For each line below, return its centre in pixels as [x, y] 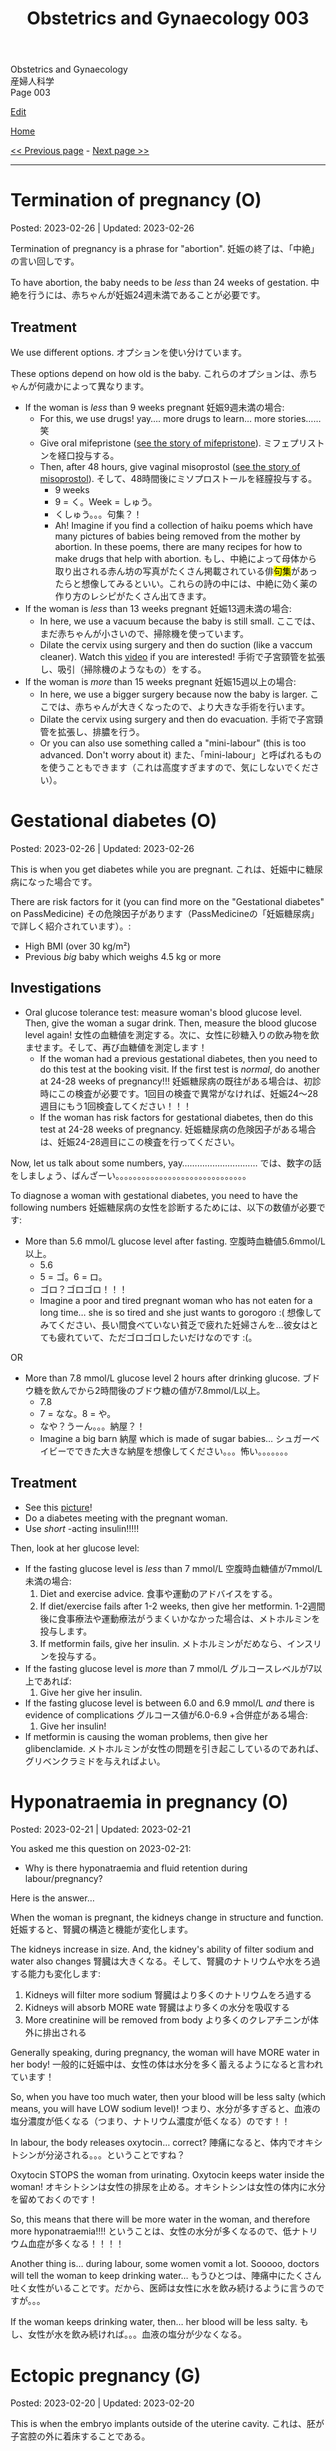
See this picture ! [58, 1507]
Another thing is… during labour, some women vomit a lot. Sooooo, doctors [165, 2264]
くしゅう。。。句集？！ [98, 514]
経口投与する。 [88, 455]
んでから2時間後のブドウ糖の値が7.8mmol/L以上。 [162, 1390]
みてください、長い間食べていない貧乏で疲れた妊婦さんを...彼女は [174, 1324]
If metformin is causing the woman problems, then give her [146, 1736]
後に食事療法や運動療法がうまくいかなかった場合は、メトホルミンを [180, 1618]
